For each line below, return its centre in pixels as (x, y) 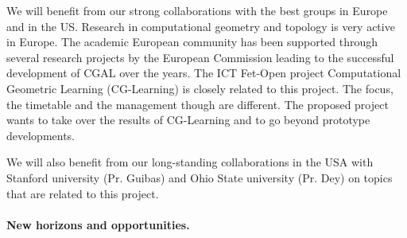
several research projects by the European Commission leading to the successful (200, 57)
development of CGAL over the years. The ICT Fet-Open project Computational (204, 73)
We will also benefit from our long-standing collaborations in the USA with (190, 162)
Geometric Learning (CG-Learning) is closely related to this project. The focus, (200, 88)
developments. (41, 135)
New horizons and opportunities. (98, 224)
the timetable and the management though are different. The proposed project (198, 104)
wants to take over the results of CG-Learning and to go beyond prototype (188, 120)
